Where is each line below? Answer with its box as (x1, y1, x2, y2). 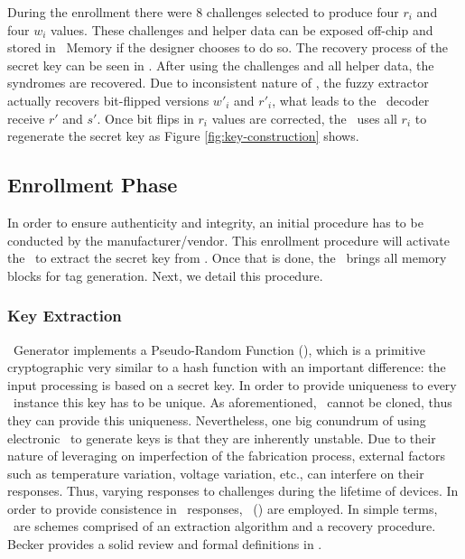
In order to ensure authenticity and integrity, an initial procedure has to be (7, 212, 423, 231)
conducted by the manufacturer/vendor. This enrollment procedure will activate (7, 230, 450, 249)
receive (7, 108, 45, 127)
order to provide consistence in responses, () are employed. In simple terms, (7, 498, 438, 517)
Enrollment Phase (7, 171, 178, 199)
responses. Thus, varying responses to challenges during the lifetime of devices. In (7, 481, 459, 500)
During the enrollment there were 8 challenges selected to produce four (7, 3, 399, 21)
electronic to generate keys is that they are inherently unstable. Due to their (7, 428, 436, 447)
